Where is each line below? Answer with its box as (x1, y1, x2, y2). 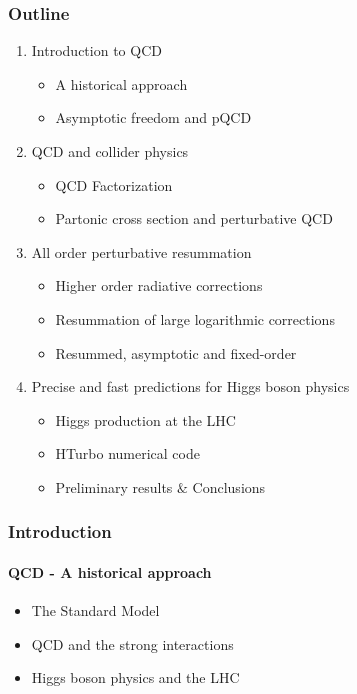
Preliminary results (55, 476, 173, 497)
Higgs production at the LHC (55, 409, 236, 430)
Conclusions (192, 476, 266, 497)
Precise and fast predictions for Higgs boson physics (31, 376, 350, 397)
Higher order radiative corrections (55, 275, 263, 296)
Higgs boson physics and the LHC (31, 667, 240, 688)
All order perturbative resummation (31, 241, 252, 262)
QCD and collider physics (31, 141, 189, 161)
